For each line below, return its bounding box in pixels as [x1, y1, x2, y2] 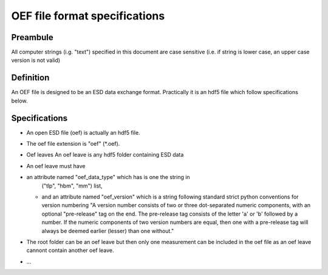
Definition [11, 73, 50, 83]
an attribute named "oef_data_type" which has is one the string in [26, 174, 191, 181]
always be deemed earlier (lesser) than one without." [41, 227, 174, 234]
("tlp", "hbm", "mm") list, [41, 182, 103, 189]
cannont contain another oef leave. [26, 246, 115, 254]
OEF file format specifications [11, 9, 165, 22]
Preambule [11, 32, 54, 42]
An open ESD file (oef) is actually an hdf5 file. [26, 129, 140, 136]
